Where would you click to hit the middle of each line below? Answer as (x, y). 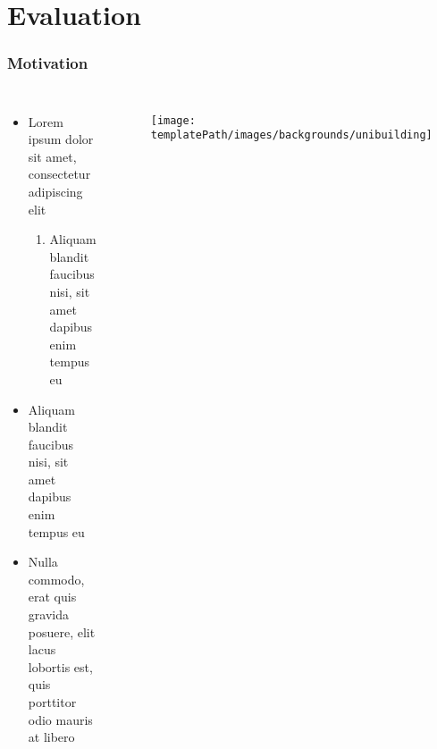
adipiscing (55, 191)
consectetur (59, 174)
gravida (48, 614)
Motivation (48, 63)
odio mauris (60, 719)
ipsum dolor (61, 139)
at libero (51, 737)
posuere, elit (62, 631)
